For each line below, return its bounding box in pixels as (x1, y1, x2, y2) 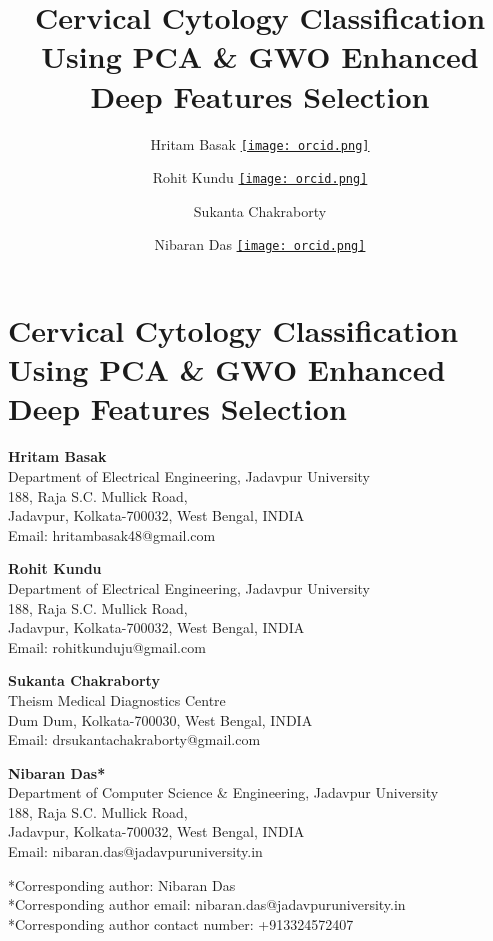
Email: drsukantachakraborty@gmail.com (8, 729, 261, 750)
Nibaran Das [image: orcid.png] (154, 234, 366, 255)
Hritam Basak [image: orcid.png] (150, 133, 370, 154)
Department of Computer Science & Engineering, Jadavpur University (8, 782, 439, 803)
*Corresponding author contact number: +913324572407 (8, 913, 354, 934)
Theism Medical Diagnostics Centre (8, 689, 226, 710)
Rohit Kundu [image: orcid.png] (152, 167, 368, 188)
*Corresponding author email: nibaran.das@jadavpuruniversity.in (8, 894, 406, 915)
